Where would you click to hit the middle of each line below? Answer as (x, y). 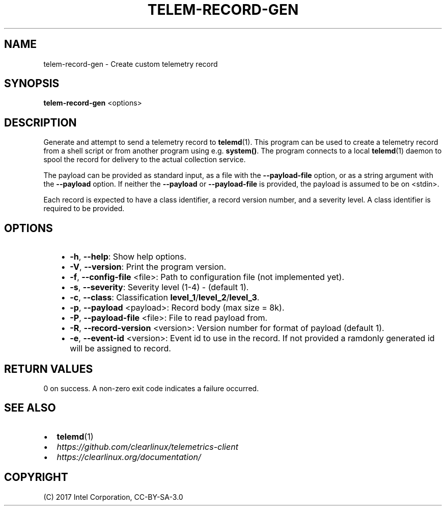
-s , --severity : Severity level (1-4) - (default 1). (159, 287)
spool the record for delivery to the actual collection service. (145, 160)
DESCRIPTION (40, 122)
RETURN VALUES (49, 369)
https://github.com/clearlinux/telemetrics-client (147, 447)
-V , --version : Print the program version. (148, 267)
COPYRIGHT (36, 477)
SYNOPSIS (32, 84)
